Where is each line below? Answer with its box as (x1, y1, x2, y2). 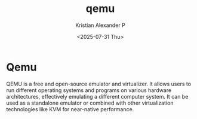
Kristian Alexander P (75, 22, 125, 29)
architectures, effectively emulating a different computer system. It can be (6, 93, 189, 100)
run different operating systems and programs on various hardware (6, 86, 172, 94)
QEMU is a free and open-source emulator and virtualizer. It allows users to (6, 80, 192, 87)
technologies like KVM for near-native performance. (6, 105, 134, 112)
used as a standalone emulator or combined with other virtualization (6, 99, 174, 106)
